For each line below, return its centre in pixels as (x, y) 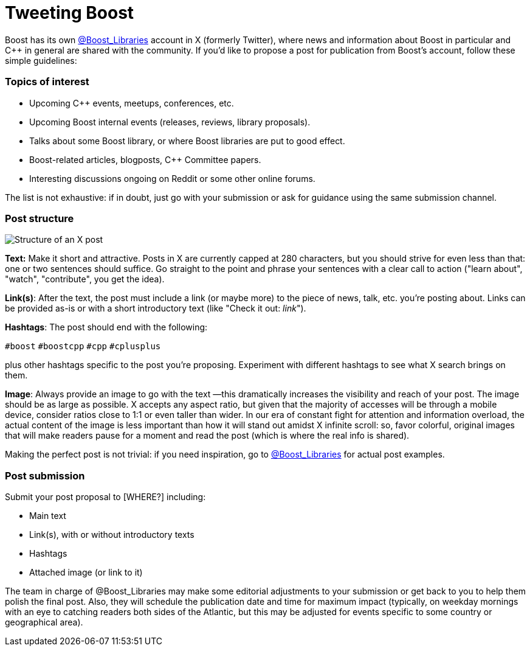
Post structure (40, 218)
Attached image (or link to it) (86, 572)
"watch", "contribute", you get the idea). (85, 279)
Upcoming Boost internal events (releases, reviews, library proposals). (170, 122)
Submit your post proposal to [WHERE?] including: (105, 497)
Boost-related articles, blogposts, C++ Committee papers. (145, 159)
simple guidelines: (41, 60)
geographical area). (44, 622)
